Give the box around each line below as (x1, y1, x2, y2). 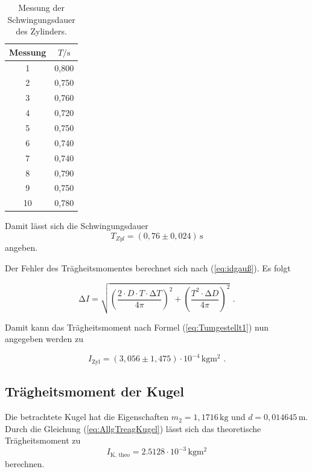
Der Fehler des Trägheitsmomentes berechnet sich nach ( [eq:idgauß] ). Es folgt (5, 261, 291, 274)
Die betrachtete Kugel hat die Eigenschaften (5, 410, 169, 423)
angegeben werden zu (5, 332, 83, 345)
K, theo (110, 451, 130, 458)
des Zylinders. (16, 25, 67, 37)
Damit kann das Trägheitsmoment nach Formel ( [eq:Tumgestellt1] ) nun (5, 320, 269, 333)
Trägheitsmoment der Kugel (5, 382, 184, 401)
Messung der (18, 1, 65, 13)
